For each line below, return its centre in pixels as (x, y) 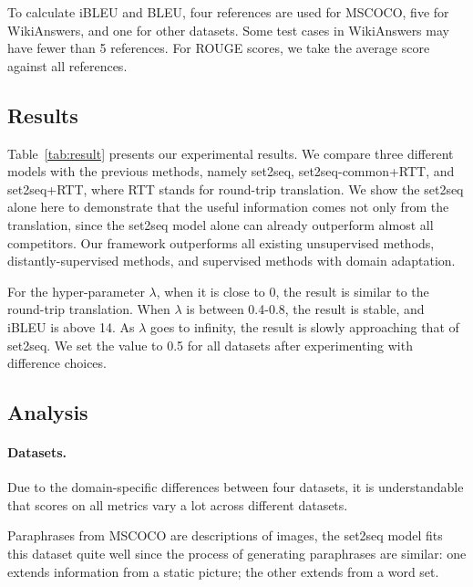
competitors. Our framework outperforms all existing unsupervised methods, (221, 242)
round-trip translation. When (89, 309)
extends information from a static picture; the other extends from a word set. (223, 571)
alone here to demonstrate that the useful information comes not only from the (228, 207)
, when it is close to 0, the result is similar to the (293, 291)
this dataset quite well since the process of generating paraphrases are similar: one (237, 554)
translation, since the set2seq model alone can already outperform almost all (221, 224)
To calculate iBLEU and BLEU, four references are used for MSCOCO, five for (228, 12)
